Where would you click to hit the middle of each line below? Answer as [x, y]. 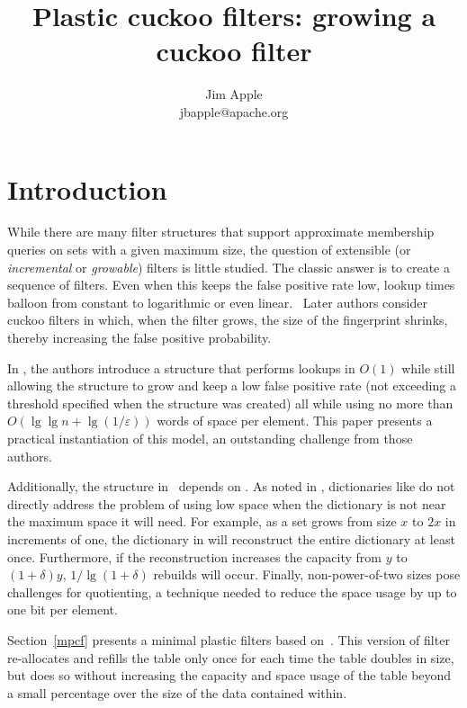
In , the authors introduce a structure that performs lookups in [181, 367]
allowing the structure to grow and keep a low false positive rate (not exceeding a [232, 385]
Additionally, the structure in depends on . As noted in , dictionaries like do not [231, 486]
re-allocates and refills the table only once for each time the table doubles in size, [231, 657]
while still [428, 367]
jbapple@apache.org [234, 111]
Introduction [87, 188]
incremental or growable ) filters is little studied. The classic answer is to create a [229, 267]
